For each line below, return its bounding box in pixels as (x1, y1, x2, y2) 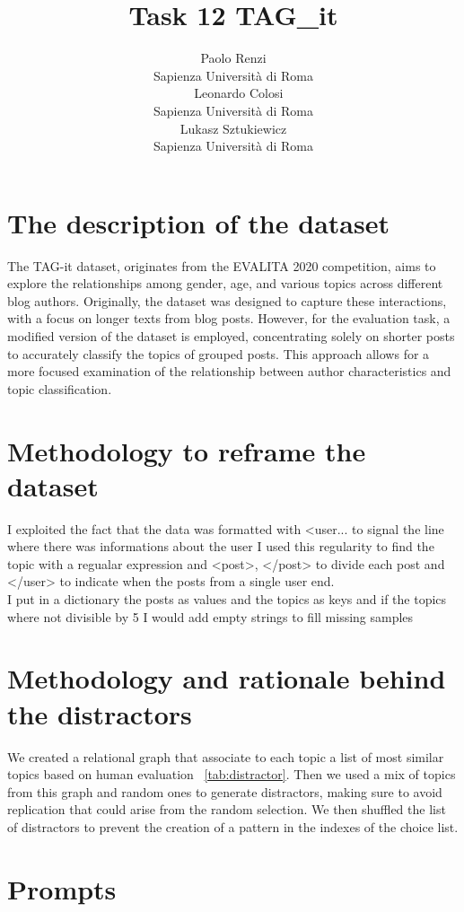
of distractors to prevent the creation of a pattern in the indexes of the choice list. (7, 817, 459, 836)
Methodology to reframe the (7, 432, 366, 469)
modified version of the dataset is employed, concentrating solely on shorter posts (7, 327, 455, 345)
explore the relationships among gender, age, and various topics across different (7, 274, 443, 293)
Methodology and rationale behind (7, 660, 446, 697)
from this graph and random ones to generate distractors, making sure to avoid (7, 782, 442, 801)
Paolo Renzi (200, 48, 267, 67)
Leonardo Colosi (194, 83, 284, 102)
